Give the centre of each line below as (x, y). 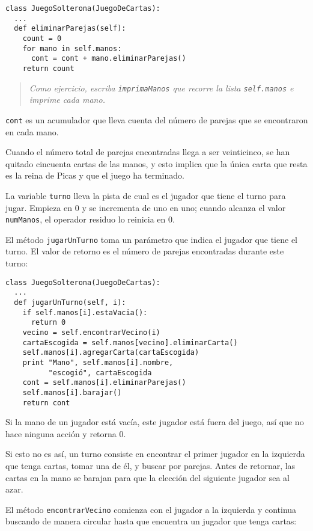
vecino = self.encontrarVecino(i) (91, 332)
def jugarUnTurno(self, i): (70, 302)
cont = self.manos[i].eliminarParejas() (104, 383)
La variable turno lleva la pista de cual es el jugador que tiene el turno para (146, 195)
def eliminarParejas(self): (70, 29)
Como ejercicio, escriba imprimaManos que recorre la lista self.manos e (161, 87)
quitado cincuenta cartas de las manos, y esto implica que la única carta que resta (156, 163)
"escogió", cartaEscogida (100, 373)
